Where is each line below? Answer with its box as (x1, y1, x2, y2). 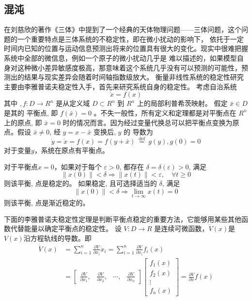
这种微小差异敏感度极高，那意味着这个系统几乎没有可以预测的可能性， (17, 62, 241, 72)
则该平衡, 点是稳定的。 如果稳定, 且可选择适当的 (4, 178, 157, 188)
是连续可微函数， (154, 223, 209, 233)
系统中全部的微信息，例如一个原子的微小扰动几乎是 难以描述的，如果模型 (4, 52, 237, 63)
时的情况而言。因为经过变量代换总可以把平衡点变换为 (63, 117, 233, 127)
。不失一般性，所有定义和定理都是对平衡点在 (94, 107, 236, 117)
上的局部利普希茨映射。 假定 (137, 98, 228, 108)
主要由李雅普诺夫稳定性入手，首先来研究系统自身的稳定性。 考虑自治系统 (4, 81, 237, 91)
